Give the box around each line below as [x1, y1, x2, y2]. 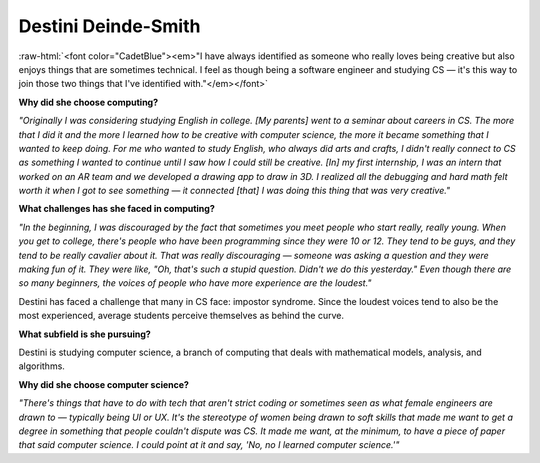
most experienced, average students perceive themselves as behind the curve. [18, 310, 345, 322]
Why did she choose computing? [18, 96, 159, 108]
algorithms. [18, 360, 65, 372]
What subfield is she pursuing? [18, 328, 152, 340]
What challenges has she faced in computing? [18, 203, 215, 215]
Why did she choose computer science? [18, 378, 190, 390]
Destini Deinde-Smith [18, 15, 201, 37]
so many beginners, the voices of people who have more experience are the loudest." [18, 277, 372, 289]
